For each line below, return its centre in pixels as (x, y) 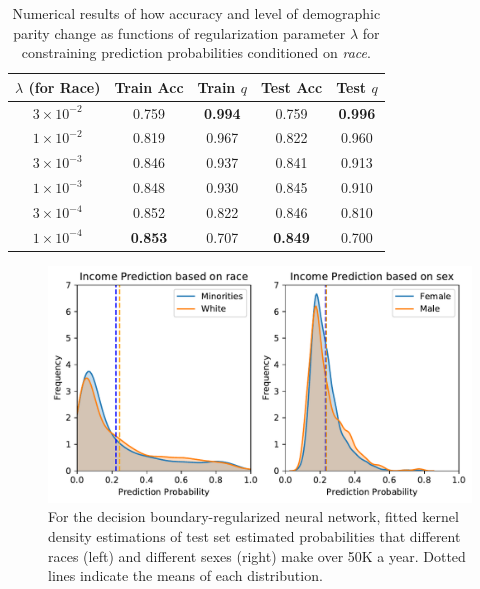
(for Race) (64, 86)
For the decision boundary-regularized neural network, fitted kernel (253, 516)
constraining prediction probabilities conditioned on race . (196, 52)
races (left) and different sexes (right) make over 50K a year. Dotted (257, 555)
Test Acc (291, 86)
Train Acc (149, 86)
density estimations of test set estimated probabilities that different (254, 535)
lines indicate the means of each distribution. (185, 575)
